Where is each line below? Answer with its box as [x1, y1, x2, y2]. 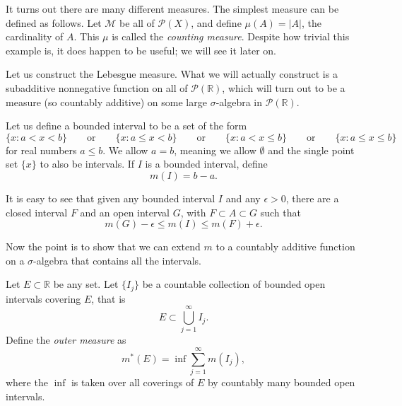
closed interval [6, 204, 68, 219]
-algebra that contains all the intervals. [33, 253, 201, 267]
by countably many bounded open [207, 375, 355, 390]
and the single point [268, 142, 355, 157]
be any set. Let [53, 277, 119, 291]
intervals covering [6, 291, 81, 306]
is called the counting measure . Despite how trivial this [112, 29, 350, 44]
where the [6, 375, 48, 390]
